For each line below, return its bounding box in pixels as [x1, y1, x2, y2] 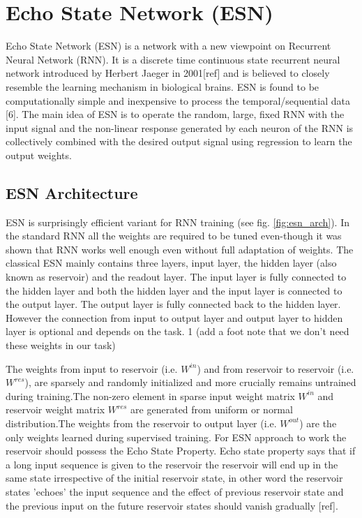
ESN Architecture [6, 182, 138, 203]
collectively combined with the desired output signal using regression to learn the [6, 134, 352, 149]
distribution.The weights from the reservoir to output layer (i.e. [6, 415, 277, 430]
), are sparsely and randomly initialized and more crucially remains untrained [24, 375, 356, 390]
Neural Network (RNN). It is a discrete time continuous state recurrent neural [6, 52, 340, 66]
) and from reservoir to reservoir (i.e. [197, 361, 354, 376]
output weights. [6, 147, 72, 162]
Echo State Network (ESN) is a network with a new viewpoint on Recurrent [6, 38, 331, 53]
